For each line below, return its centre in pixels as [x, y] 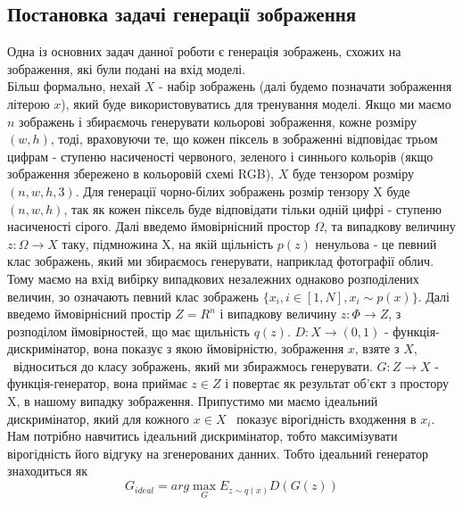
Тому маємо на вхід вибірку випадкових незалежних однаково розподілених [213, 278]
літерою [29, 103]
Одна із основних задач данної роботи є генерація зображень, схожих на [204, 51]
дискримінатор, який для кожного [99, 418]
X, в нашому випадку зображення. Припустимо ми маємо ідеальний [193, 401]
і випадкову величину [278, 314]
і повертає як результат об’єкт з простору [337, 383]
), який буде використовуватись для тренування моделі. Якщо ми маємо [256, 103]
